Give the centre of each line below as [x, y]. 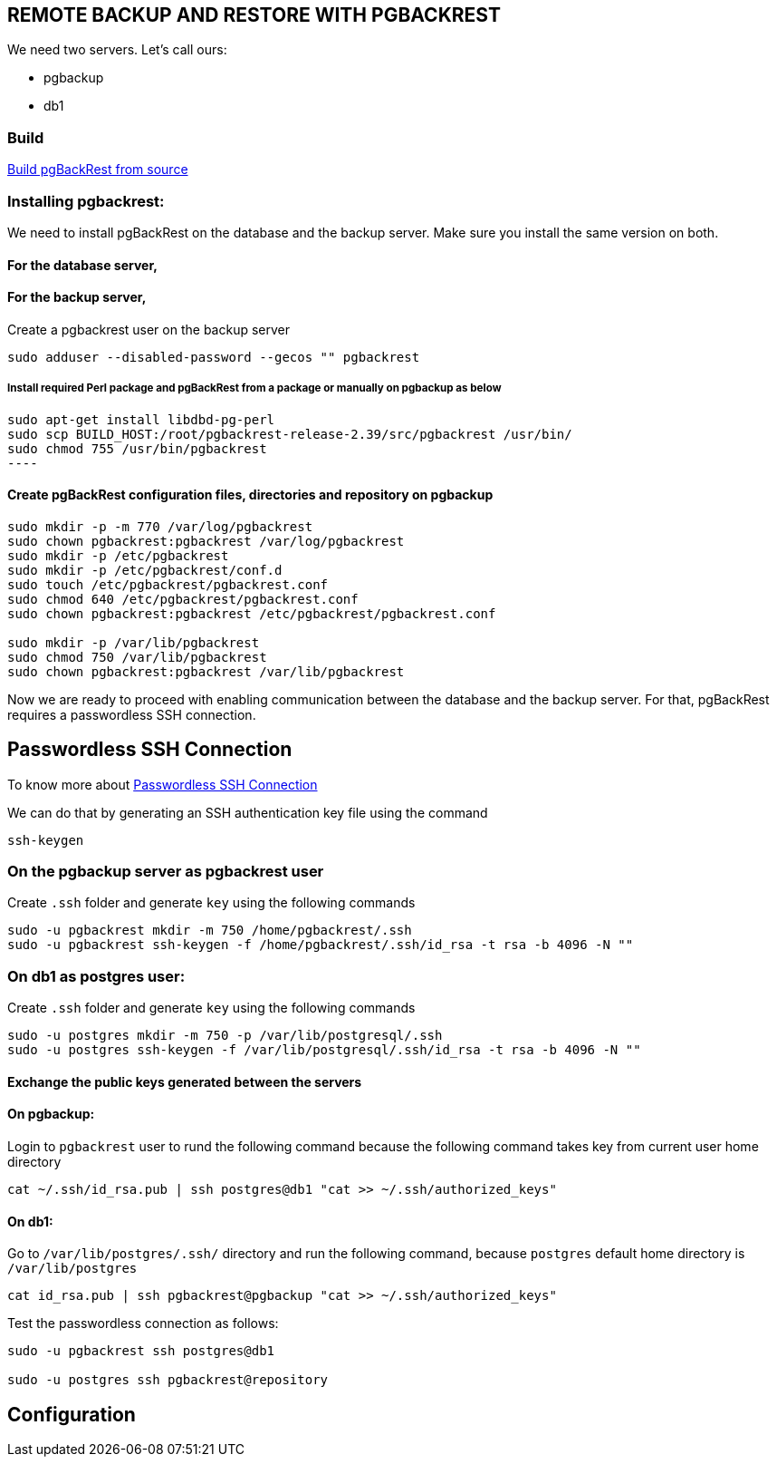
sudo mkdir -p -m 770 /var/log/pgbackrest [160, 526]
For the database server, [82, 265]
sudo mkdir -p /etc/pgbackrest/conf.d [145, 570]
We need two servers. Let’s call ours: [117, 50]
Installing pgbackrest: [86, 201]
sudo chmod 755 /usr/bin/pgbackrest [137, 448]
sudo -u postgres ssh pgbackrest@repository [168, 1380]
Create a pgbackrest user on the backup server [149, 329]
